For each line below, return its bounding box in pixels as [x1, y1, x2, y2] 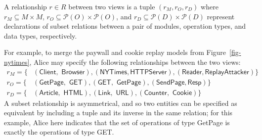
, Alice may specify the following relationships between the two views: [29, 56, 241, 67]
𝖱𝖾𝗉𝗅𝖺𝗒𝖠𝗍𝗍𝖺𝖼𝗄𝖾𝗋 [205, 68, 249, 76]
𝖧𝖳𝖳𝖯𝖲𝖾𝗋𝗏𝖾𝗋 [130, 68, 167, 76]
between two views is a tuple [68, 1, 155, 11]
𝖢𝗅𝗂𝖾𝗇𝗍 [39, 68, 56, 76]
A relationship [4, 1, 47, 11]
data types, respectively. [4, 30, 77, 41]
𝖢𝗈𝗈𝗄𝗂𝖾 [172, 89, 192, 96]
